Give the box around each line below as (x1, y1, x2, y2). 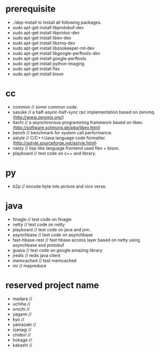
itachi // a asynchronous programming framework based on (12, 119, 132, 125)
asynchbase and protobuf (12, 242, 64, 248)
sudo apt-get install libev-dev (12, 35, 72, 41)
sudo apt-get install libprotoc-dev (12, 30, 80, 35)
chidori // (12, 332, 31, 337)
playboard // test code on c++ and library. (12, 150, 96, 156)
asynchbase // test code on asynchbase (12, 232, 93, 238)
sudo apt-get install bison (12, 71, 64, 77)
